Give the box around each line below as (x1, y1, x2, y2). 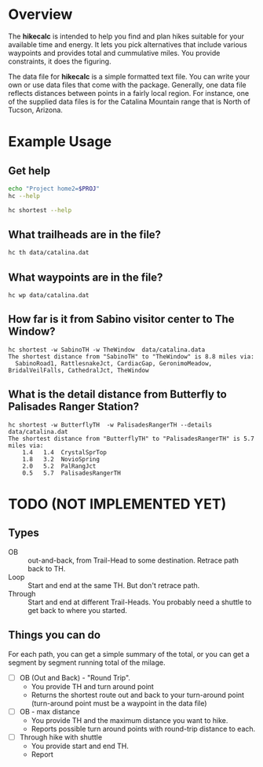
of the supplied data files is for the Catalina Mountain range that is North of (8, 97, 251, 106)
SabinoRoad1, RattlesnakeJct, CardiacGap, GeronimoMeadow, (15, 359, 213, 367)
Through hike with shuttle (19, 732, 103, 742)
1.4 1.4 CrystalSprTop (22, 448, 108, 457)
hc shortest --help (8, 206, 72, 214)
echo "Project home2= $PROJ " (8, 185, 100, 193)
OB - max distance (19, 706, 80, 716)
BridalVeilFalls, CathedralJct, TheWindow (8, 366, 149, 374)
